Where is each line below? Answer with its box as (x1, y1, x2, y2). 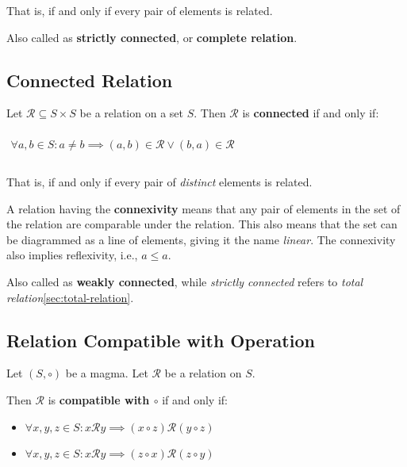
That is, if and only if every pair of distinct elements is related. (6, 174, 313, 190)
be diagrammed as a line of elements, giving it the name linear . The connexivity (6, 231, 396, 247)
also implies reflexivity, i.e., (6, 247, 138, 263)
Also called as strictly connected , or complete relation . (6, 29, 298, 45)
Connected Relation (6, 67, 173, 92)
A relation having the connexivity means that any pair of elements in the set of (6, 200, 401, 216)
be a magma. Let (65, 365, 148, 381)
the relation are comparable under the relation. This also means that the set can (6, 216, 397, 232)
